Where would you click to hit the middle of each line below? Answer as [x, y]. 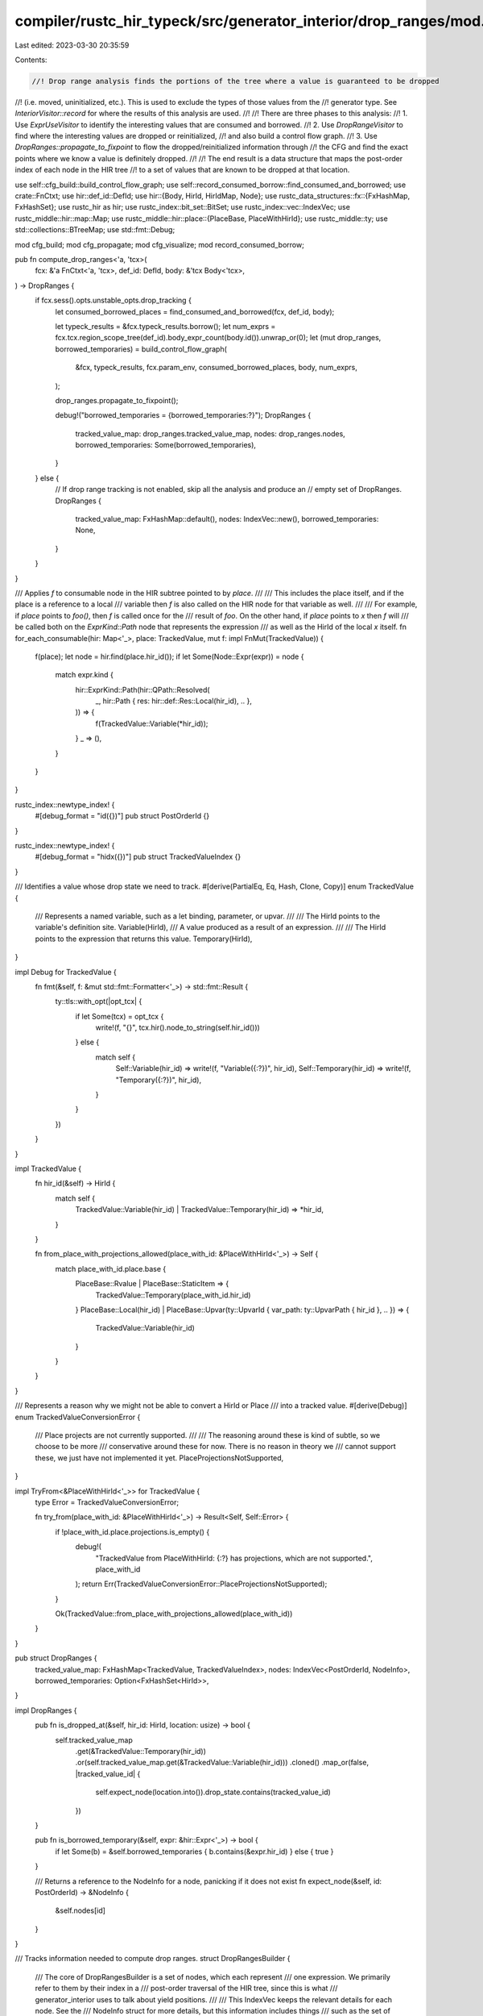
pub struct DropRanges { [56, 1658]
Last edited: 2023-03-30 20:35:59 [72, 45]
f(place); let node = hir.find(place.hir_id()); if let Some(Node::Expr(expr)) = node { [169, 656]
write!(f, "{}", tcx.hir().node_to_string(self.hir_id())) [178, 1027]
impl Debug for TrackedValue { [66, 972]
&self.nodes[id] [80, 1910]
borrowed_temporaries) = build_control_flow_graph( [141, 349]
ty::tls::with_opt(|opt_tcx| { [99, 1002]
